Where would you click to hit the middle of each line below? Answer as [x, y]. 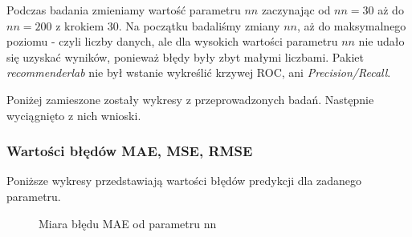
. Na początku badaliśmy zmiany [199, 25]
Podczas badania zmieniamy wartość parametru [124, 10]
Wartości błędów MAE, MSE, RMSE [130, 151]
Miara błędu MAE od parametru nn [128, 223]
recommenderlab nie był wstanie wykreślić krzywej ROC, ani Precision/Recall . [199, 72]
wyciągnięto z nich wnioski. [74, 115]
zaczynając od [296, 10]
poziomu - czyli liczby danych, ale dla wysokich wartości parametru [172, 41]
